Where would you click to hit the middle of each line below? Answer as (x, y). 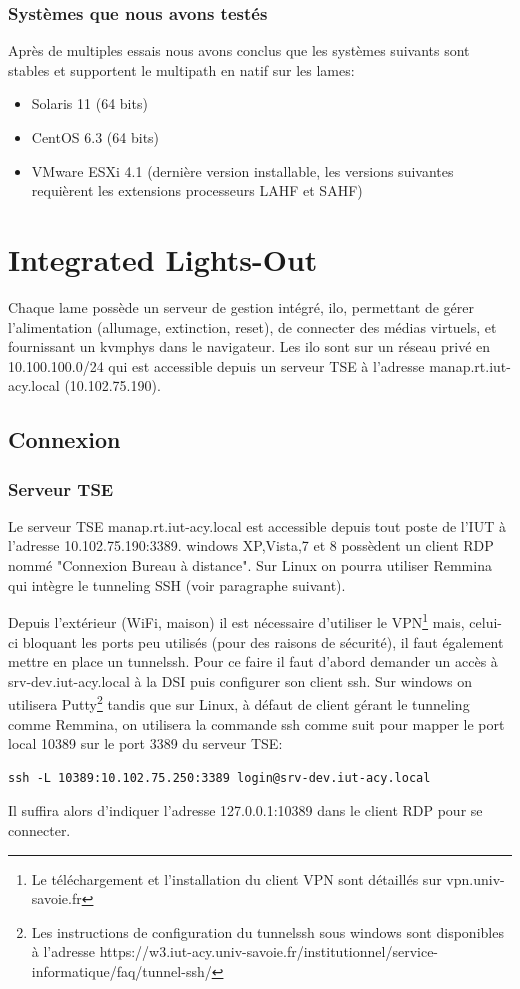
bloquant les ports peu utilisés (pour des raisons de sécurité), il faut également (263, 641)
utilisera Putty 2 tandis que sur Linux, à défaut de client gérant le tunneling (239, 702)
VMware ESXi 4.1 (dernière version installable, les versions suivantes (242, 170)
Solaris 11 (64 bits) (89, 103)
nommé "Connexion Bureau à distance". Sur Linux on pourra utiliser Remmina (250, 565)
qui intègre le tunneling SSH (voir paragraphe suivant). (177, 584)
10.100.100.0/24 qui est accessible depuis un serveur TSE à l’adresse (216, 365)
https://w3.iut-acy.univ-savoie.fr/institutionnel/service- (269, 951)
